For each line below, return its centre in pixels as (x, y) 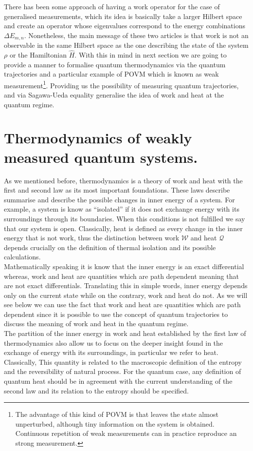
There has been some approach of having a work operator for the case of (112, 6)
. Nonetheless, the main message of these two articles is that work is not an (136, 35)
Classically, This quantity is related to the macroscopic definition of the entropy (123, 362)
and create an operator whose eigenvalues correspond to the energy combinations (125, 26)
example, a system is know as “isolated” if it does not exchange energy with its (122, 209)
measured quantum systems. (101, 157)
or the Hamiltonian (38, 55)
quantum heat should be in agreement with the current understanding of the (118, 381)
